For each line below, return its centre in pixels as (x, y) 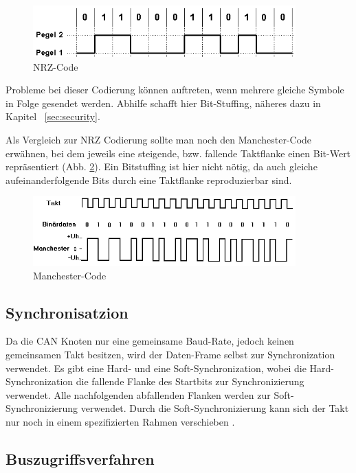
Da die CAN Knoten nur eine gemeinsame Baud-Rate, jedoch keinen (150, 341)
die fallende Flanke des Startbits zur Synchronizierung (190, 381)
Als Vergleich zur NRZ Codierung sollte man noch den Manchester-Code (159, 139)
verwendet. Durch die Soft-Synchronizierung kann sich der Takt (215, 408)
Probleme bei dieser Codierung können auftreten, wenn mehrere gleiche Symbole (175, 90)
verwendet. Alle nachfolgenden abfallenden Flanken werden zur (138, 394)
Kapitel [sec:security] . (53, 116)
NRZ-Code (56, 66)
